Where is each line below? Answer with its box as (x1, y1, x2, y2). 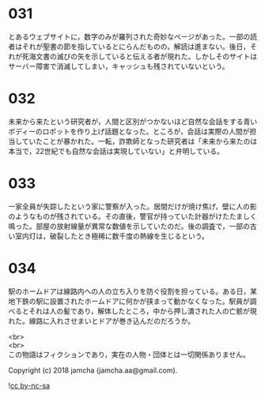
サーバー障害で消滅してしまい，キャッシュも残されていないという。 (8, 61, 229, 71)
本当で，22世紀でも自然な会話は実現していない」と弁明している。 (8, 146, 224, 156)
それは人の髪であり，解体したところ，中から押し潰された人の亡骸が (28, 306, 251, 316)
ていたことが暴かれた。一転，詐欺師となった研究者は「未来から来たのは (21, 136, 258, 146)
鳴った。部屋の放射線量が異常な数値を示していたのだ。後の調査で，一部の (8, 221, 251, 231)
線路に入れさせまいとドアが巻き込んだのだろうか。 (28, 316, 195, 325)
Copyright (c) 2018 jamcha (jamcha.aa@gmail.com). (8, 365, 178, 375)
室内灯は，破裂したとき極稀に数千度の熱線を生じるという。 (14, 231, 210, 241)
